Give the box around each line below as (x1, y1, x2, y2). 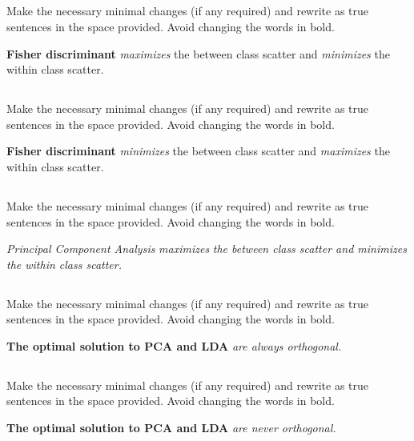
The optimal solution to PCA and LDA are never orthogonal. (6, 419, 336, 436)
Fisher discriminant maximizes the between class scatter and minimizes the (6, 45, 390, 62)
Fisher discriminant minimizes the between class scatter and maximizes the (6, 142, 390, 159)
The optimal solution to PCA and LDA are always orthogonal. (6, 337, 342, 354)
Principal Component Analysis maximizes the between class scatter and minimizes (6, 240, 407, 257)
